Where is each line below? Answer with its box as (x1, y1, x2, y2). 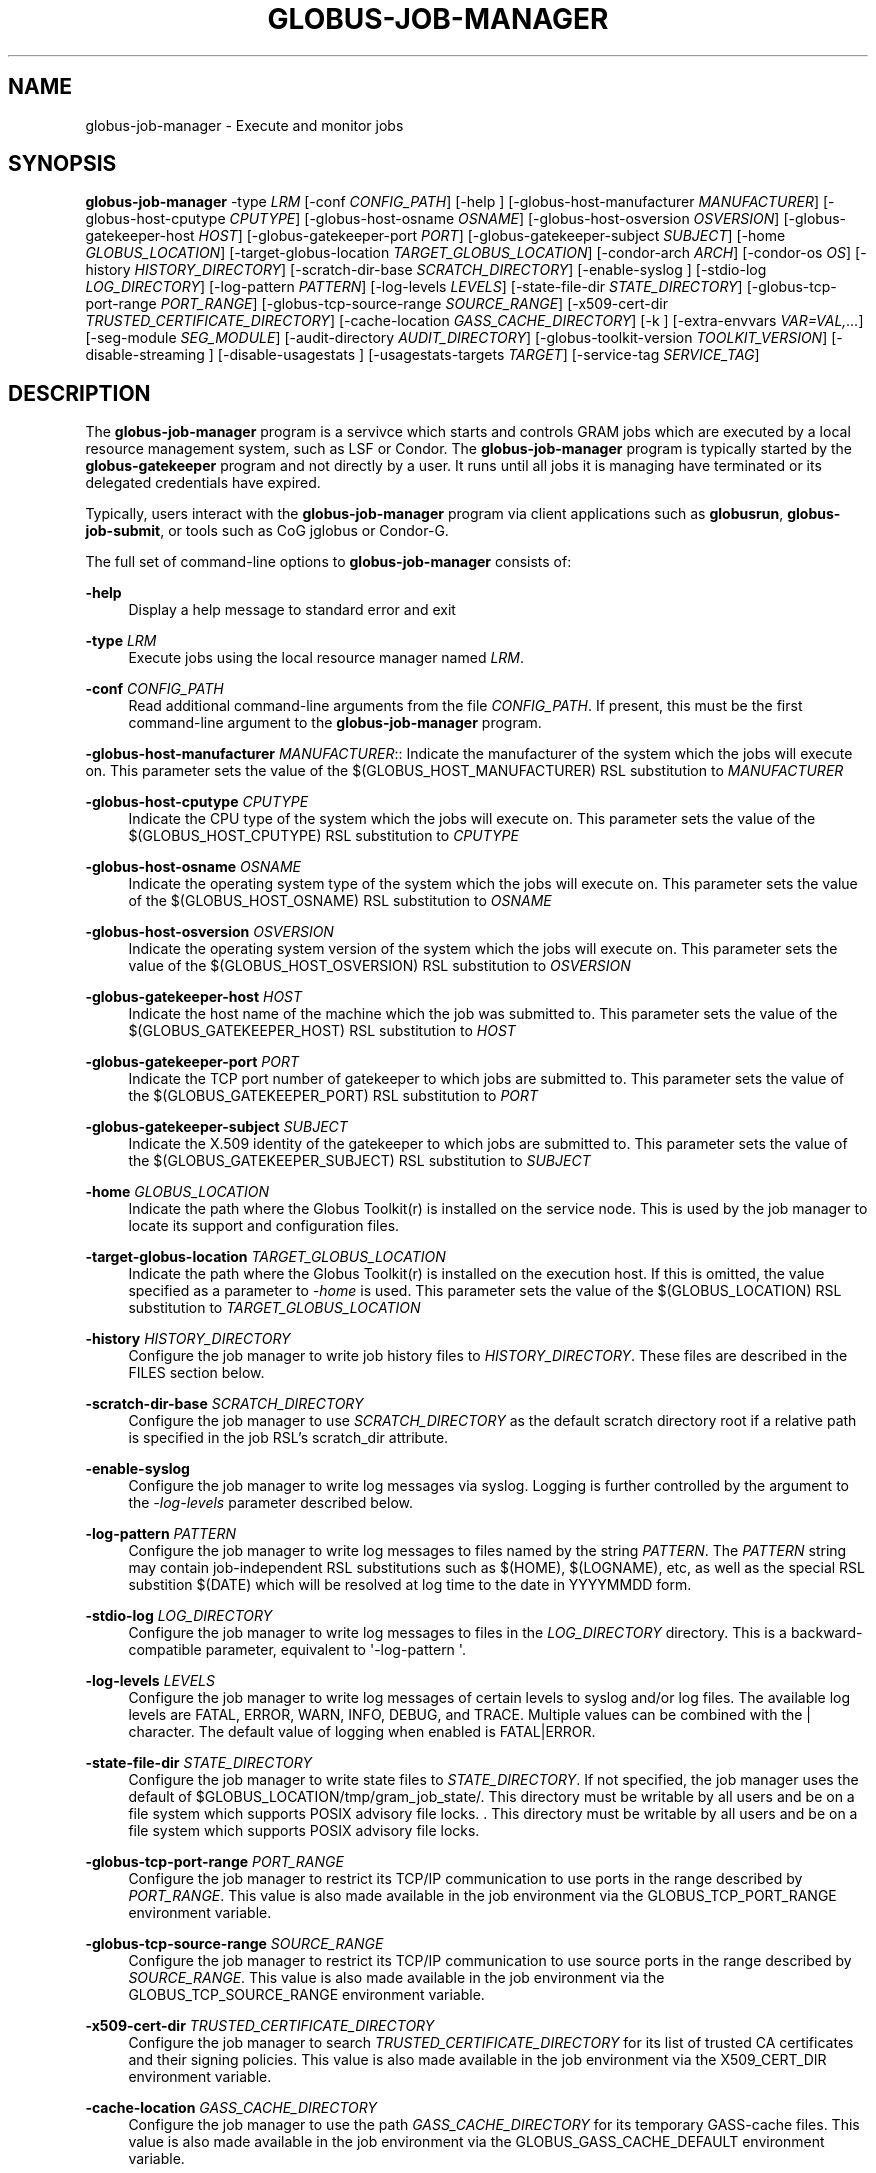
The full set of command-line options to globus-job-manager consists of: (85, 553, 572, 571)
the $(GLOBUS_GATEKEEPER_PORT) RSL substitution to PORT (128, 1087, 539, 1105)
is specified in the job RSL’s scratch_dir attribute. (128, 1429, 449, 1447)
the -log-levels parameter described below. (128, 1494, 414, 1512)
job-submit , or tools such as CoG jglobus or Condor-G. (85, 522, 449, 540)
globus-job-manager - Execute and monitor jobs (85, 116, 404, 134)
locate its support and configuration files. (128, 1217, 400, 1235)
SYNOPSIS (8, 151, 117, 177)
